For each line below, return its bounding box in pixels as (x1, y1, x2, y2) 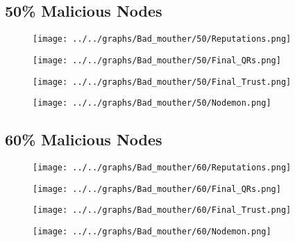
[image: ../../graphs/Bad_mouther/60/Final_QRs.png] (33, 184, 281, 194)
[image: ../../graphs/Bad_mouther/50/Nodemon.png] (33, 98, 271, 108)
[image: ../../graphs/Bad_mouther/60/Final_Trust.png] (33, 205, 292, 216)
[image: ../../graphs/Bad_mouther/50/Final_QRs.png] (33, 55, 281, 65)
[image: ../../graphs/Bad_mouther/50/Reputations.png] (33, 34, 292, 45)
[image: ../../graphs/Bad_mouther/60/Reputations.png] (33, 163, 292, 173)
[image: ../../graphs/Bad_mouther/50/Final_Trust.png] (33, 76, 292, 87)
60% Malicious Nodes (5, 129, 162, 150)
